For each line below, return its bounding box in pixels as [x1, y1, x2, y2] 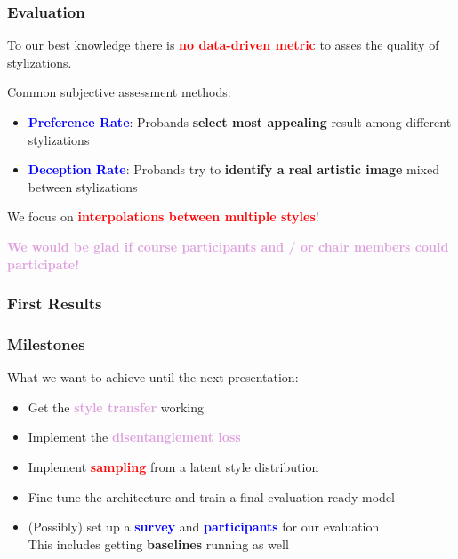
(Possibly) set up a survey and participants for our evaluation [28, 517, 380, 536]
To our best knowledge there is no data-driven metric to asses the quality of [7, 36, 439, 54]
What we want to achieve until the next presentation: [7, 368, 299, 387]
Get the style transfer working [28, 397, 204, 416]
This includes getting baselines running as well [28, 534, 289, 553]
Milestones [7, 332, 85, 355]
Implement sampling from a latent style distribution [28, 458, 319, 475]
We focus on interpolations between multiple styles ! [7, 207, 319, 226]
